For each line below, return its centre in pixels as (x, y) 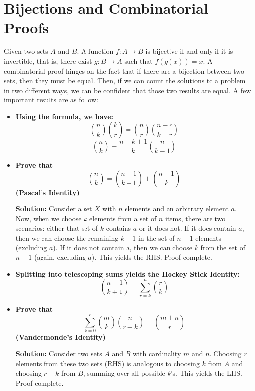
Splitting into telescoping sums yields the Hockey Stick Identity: (128, 273)
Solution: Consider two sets (59, 353)
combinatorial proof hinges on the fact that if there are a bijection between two (124, 71)
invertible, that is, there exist (48, 61)
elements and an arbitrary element (177, 209)
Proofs (26, 27)
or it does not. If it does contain (188, 228)
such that (138, 61)
